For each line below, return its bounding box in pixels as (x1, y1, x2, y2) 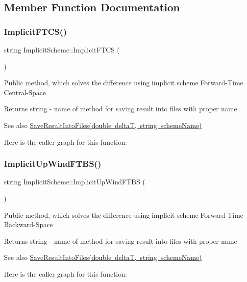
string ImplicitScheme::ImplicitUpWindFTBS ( (4, 177, 145, 187)
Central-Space (4, 87, 46, 97)
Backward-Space (4, 219, 53, 230)
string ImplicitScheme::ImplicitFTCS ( (4, 45, 120, 54)
